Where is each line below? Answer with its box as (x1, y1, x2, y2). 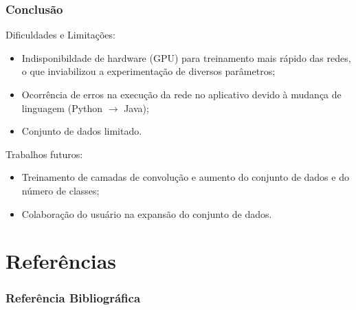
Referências (5, 247, 117, 275)
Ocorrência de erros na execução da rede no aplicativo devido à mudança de (21, 87, 342, 101)
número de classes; (21, 183, 100, 197)
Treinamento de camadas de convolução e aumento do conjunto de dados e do (21, 170, 349, 184)
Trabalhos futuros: (5, 146, 83, 161)
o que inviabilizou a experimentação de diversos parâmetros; (21, 64, 276, 78)
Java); (124, 100, 149, 115)
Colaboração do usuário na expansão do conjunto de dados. (21, 206, 272, 221)
